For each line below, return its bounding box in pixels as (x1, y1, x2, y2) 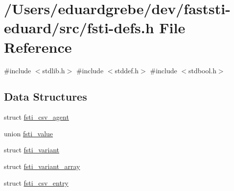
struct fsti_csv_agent (4, 112, 69, 122)
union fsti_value (4, 128, 53, 138)
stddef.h (115, 65, 139, 75)
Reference (4, 37, 72, 57)
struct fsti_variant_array (4, 161, 80, 171)
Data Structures (4, 89, 87, 104)
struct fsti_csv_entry (4, 177, 69, 188)
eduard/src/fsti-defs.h (4, 18, 154, 38)
